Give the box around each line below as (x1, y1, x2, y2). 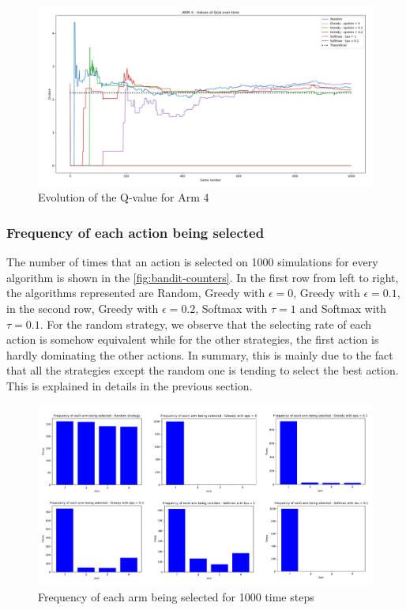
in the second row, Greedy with (6, 299, 159, 316)
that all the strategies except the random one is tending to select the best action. (6, 362, 399, 378)
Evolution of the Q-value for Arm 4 (38, 189, 209, 205)
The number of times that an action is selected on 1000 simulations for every (6, 254, 378, 270)
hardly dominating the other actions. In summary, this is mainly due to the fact (6, 346, 393, 363)
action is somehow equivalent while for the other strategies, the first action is (6, 331, 379, 348)
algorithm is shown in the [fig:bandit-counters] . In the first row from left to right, (6, 269, 399, 285)
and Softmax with (299, 299, 387, 316)
